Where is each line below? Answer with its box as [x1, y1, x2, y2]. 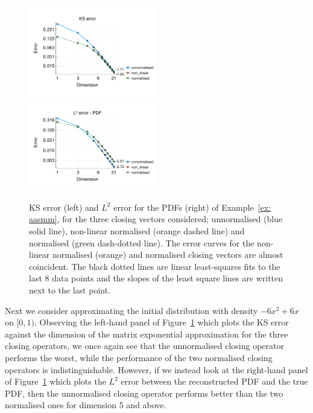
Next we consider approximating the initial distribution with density [5, 304, 258, 316]
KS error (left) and [29, 200, 99, 213]
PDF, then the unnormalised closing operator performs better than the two [5, 386, 283, 399]
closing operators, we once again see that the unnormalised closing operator [5, 339, 284, 352]
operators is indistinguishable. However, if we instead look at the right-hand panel [5, 363, 308, 376]
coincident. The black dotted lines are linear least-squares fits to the [29, 260, 280, 272]
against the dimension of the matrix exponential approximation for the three [5, 327, 288, 340]
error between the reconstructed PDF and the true [121, 375, 308, 388]
